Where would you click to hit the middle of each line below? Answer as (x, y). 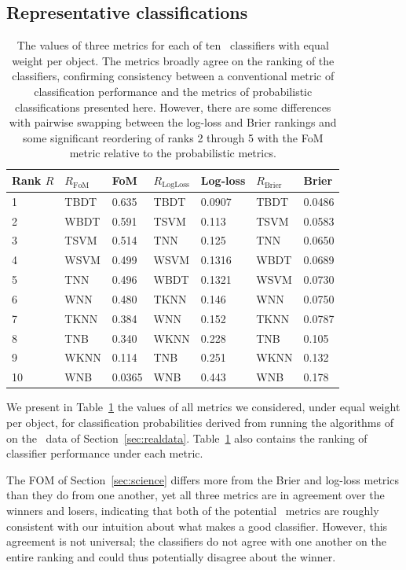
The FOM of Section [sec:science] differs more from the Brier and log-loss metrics (203, 479)
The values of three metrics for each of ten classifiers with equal (173, 45)
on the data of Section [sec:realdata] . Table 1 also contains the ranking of (187, 438)
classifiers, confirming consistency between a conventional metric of (173, 76)
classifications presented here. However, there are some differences (173, 107)
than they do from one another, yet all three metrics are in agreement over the (196, 495)
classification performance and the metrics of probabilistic (173, 91)
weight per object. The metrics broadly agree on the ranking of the (173, 60)
